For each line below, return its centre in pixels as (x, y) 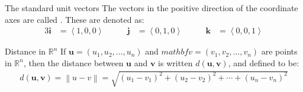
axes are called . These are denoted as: (75, 19)
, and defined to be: (264, 62)
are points (279, 51)
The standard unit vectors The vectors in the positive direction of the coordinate (151, 8)
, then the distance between (73, 62)
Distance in (25, 51)
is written (175, 62)
